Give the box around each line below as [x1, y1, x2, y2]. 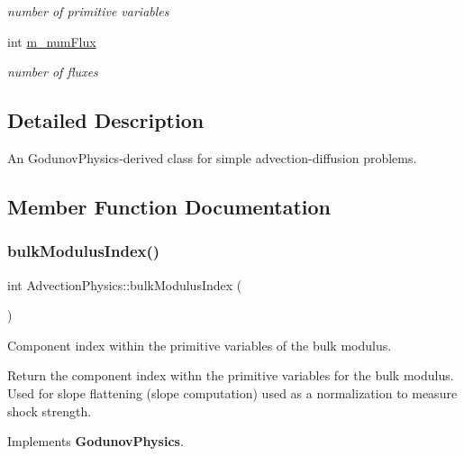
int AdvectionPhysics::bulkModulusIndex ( [7, 275, 242, 294]
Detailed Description [7, 106, 205, 134]
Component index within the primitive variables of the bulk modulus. [7, 335, 392, 354]
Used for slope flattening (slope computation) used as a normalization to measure [7, 383, 458, 402]
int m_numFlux [7, 32, 96, 50]
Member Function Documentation [7, 192, 332, 220]
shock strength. [7, 401, 92, 420]
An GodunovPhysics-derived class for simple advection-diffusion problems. [7, 148, 417, 167]
